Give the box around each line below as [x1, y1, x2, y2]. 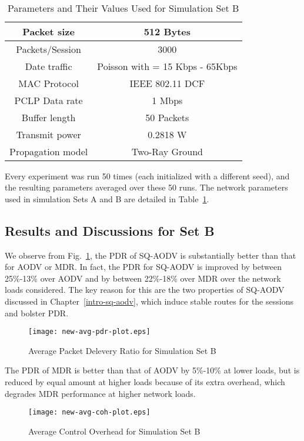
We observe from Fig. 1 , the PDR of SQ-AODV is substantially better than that [5, 249, 296, 261]
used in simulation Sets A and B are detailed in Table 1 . [5, 192, 209, 205]
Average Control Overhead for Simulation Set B [28, 425, 201, 437]
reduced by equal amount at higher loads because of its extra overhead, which [5, 375, 285, 387]
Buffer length [21, 110, 76, 124]
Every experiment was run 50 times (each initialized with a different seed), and [5, 169, 290, 182]
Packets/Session [16, 42, 81, 56]
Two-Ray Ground [131, 144, 203, 158]
